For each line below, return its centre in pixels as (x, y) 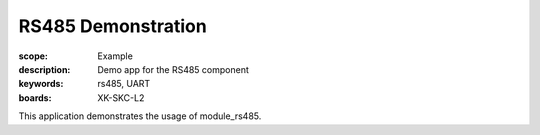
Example (115, 56)
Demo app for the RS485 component (173, 69)
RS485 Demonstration (112, 26)
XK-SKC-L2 (121, 97)
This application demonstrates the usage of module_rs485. (140, 116)
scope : (33, 56)
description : (44, 69)
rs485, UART (124, 84)
